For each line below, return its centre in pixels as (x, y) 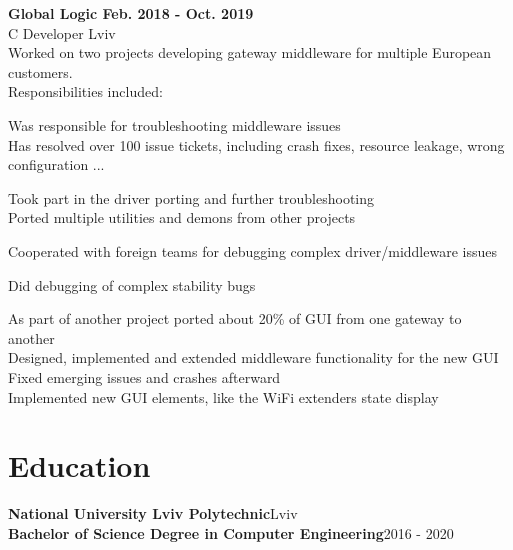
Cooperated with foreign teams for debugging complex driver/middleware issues (252, 250)
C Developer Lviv (62, 32)
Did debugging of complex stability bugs (132, 284)
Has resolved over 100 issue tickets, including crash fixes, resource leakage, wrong (256, 144)
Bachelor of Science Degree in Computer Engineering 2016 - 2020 (231, 532)
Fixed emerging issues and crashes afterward (144, 376)
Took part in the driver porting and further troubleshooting (191, 197)
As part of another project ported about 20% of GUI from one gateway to (235, 318)
